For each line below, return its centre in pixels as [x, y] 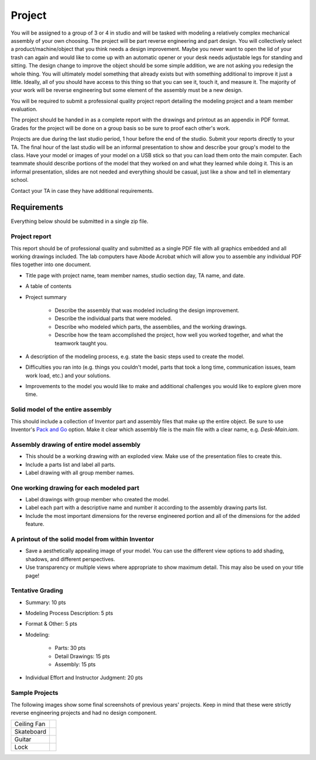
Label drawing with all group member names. [80, 473]
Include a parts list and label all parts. [71, 464]
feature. [35, 524]
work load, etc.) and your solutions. [68, 375]
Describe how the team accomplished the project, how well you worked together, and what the [169, 335]
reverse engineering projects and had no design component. [84, 713]
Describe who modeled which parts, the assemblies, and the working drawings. [151, 327]
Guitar [23, 739]
